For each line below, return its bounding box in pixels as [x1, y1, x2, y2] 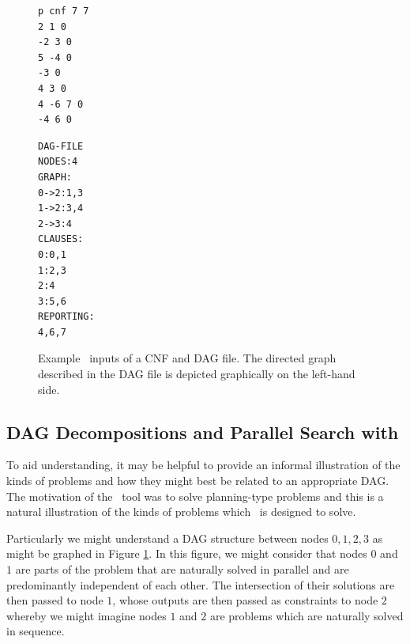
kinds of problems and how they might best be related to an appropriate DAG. [6, 472, 389, 489]
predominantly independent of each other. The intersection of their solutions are [6, 576, 395, 593]
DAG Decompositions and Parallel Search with [6, 419, 399, 444]
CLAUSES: [38, 233, 84, 245]
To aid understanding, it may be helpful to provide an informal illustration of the [6, 456, 401, 473]
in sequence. [6, 623, 65, 639]
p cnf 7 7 [38, 6, 89, 17]
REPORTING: [38, 311, 95, 323]
